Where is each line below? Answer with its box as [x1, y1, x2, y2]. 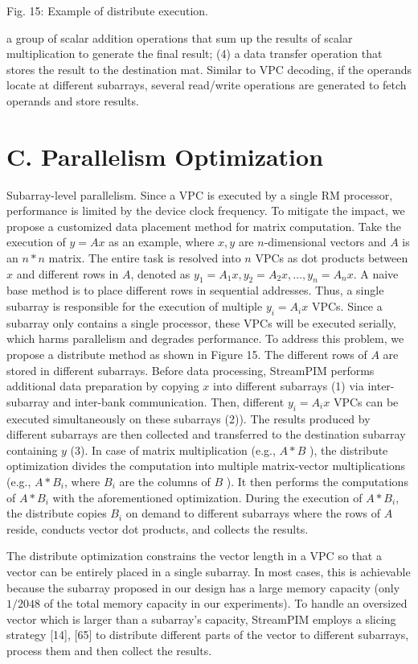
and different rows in [16, 265, 119, 282]
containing [6, 441, 58, 458]
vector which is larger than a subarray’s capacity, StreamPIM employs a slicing [6, 610, 396, 627]
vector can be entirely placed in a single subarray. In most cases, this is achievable [6, 563, 411, 579]
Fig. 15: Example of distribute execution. [6, 2, 208, 19]
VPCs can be [333, 393, 399, 410]
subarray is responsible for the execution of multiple [6, 298, 263, 315]
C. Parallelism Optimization [6, 139, 324, 172]
